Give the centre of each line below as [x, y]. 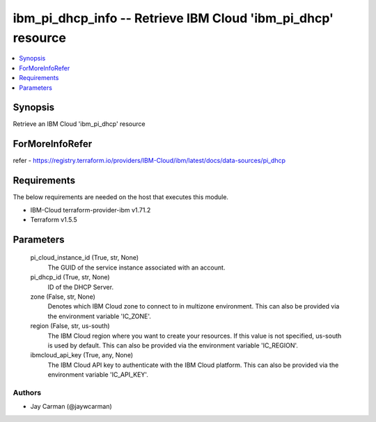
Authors [27, 392]
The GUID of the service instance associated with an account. [136, 267]
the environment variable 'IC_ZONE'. [99, 316]
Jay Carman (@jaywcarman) [71, 407]
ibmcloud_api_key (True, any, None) [82, 355]
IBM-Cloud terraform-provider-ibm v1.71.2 [91, 210]
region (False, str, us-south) [70, 326]
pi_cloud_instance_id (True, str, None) [85, 258]
